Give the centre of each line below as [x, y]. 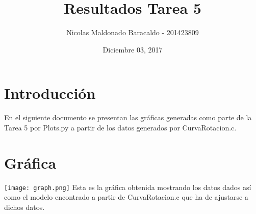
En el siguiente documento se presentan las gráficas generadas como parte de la [128, 117]
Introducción [50, 93]
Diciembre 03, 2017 [133, 49]
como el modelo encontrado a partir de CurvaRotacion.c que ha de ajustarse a [126, 197]
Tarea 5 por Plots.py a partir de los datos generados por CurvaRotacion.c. [120, 127]
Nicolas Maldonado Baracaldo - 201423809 [133, 32]
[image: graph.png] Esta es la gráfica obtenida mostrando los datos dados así [128, 187]
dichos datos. [24, 207]
